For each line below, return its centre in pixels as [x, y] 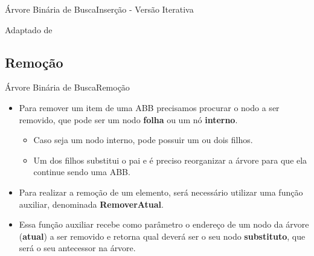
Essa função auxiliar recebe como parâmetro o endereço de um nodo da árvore [164, 224]
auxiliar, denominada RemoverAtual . [91, 204]
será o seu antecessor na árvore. [77, 248]
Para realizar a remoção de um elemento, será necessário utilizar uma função [161, 192]
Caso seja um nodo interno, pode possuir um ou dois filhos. [143, 140]
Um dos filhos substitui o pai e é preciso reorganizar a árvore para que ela [170, 160]
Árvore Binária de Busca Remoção [67, 87]
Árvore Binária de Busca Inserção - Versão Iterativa [99, 9]
